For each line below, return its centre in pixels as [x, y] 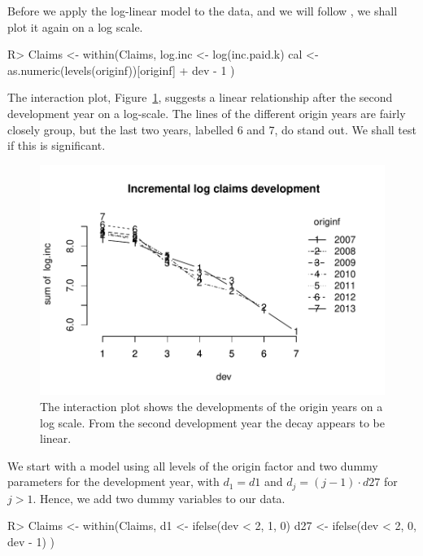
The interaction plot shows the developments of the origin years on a [211, 406]
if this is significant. [57, 145]
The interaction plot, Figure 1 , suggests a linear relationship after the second [200, 97]
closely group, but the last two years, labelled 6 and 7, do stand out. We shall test [212, 129]
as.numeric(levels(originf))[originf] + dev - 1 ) [121, 70]
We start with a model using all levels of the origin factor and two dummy [193, 465]
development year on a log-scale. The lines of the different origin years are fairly [207, 113]
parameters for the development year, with [113, 482]
